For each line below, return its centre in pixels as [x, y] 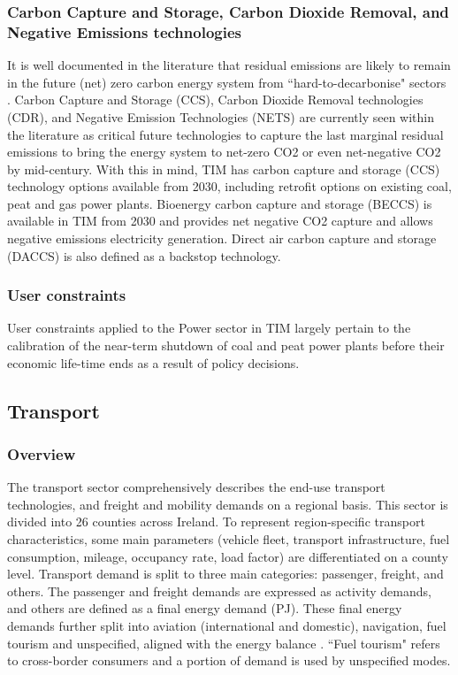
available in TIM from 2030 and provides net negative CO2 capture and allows [220, 221]
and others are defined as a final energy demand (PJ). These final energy [205, 608]
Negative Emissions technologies [124, 31]
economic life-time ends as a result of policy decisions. [153, 362]
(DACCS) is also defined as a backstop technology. [144, 255]
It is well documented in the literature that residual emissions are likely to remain [229, 65]
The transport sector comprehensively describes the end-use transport [196, 487]
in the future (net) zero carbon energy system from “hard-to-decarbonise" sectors [227, 82]
